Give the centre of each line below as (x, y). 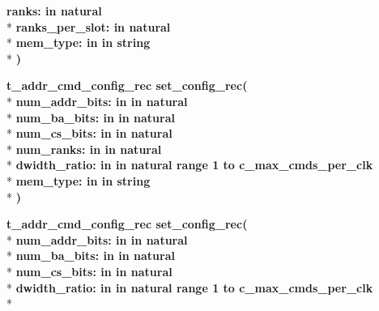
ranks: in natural (54, 11)
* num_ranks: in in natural (84, 149)
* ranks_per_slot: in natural (89, 26)
